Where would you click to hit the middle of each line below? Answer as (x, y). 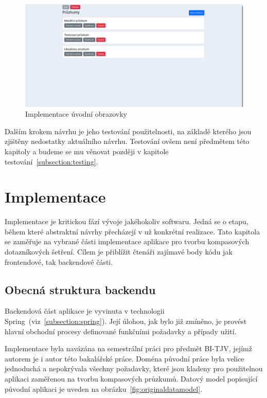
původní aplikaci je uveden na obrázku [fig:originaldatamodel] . (104, 388)
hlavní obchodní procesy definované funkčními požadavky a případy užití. (121, 331)
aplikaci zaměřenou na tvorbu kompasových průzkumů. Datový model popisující (131, 378)
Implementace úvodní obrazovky (76, 114)
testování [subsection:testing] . (51, 161)
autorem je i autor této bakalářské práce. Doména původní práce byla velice (124, 358)
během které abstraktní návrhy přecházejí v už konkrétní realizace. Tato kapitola (132, 231)
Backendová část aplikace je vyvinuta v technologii (85, 311)
